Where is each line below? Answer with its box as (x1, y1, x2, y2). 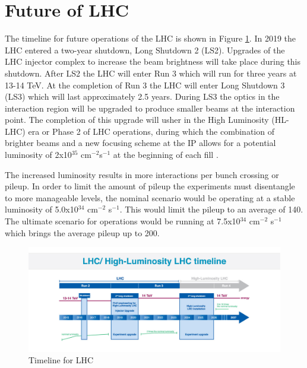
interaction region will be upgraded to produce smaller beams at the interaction (5, 101, 295, 114)
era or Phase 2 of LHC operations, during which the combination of (28, 125, 274, 137)
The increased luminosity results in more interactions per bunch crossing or (5, 168, 279, 180)
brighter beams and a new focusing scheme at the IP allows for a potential (5, 137, 276, 149)
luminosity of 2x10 (5, 148, 72, 161)
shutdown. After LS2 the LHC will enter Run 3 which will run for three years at (5, 66, 297, 79)
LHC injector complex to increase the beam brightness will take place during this (5, 55, 301, 68)
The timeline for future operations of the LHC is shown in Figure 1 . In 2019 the (5, 32, 296, 45)
